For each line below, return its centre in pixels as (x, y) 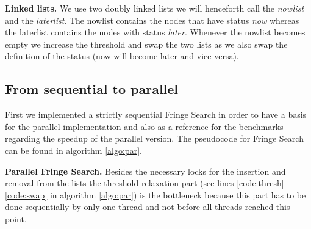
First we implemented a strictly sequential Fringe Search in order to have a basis (156, 114)
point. (16, 218)
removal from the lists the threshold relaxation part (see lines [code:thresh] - (146, 183)
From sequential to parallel (92, 89)
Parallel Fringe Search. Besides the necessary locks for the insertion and (145, 171)
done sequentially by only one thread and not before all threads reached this (148, 207)
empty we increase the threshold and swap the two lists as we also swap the (146, 44)
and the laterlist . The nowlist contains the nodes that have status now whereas (152, 20)
